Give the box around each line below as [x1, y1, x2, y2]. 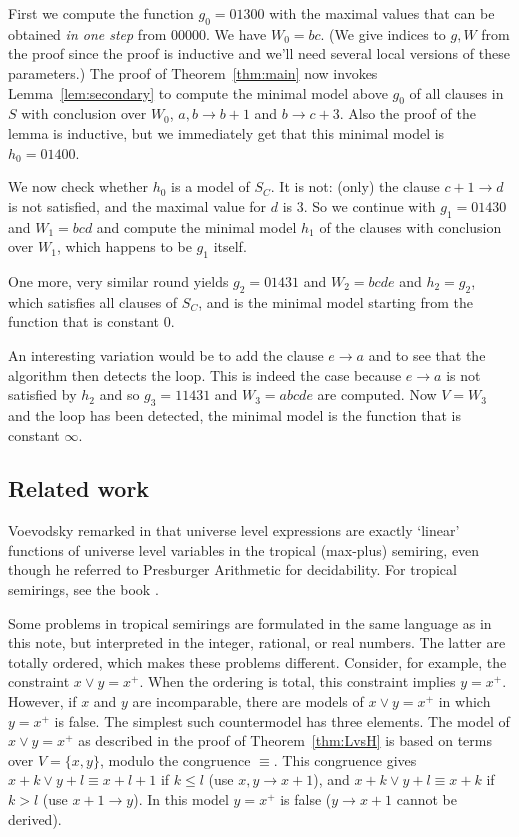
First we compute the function [8, 3, 194, 23]
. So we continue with [303, 195, 436, 216]
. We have [205, 23, 267, 44]
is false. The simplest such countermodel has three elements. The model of [54, 710, 510, 731]
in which [438, 691, 491, 712]
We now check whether [8, 176, 149, 197]
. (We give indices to [320, 23, 446, 44]
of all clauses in [409, 82, 504, 103]
